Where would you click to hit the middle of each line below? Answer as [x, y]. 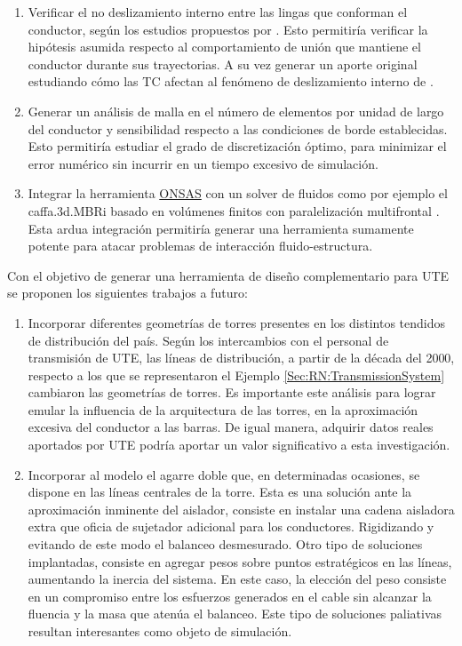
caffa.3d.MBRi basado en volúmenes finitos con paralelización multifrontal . [234, 210]
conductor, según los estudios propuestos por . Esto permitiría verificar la [228, 29]
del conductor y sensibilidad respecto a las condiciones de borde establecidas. [238, 128]
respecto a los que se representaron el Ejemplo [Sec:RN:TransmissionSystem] [236, 375]
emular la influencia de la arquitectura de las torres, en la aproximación [223, 409]
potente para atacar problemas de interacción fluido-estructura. [200, 246]
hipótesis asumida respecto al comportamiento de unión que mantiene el [224, 47]
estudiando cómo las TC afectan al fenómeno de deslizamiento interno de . [231, 81]
